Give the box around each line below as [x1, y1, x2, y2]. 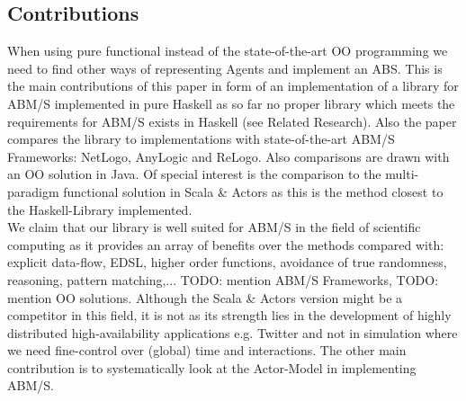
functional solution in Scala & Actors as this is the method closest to [63, 182, 444, 200]
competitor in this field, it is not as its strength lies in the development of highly [7, 306, 452, 325]
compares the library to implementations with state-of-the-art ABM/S [7, 129, 395, 148]
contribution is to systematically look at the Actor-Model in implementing [7, 358, 417, 377]
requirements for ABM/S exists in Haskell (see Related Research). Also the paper [7, 111, 457, 130]
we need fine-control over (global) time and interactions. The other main [7, 341, 407, 360]
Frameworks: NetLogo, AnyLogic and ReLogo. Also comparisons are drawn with [7, 147, 450, 165]
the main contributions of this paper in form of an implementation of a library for [7, 76, 459, 95]
